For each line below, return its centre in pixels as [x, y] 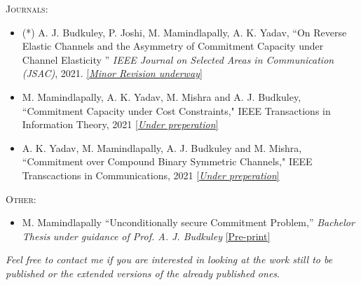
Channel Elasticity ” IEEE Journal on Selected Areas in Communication [178, 59]
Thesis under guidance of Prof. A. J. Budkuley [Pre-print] [146, 236]
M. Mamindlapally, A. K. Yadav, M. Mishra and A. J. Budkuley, [162, 96]
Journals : [27, 8]
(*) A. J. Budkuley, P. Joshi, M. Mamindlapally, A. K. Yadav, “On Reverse [184, 32]
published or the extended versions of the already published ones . [143, 273]
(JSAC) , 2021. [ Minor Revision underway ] [112, 73]
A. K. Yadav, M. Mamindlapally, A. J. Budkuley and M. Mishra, [162, 147]
